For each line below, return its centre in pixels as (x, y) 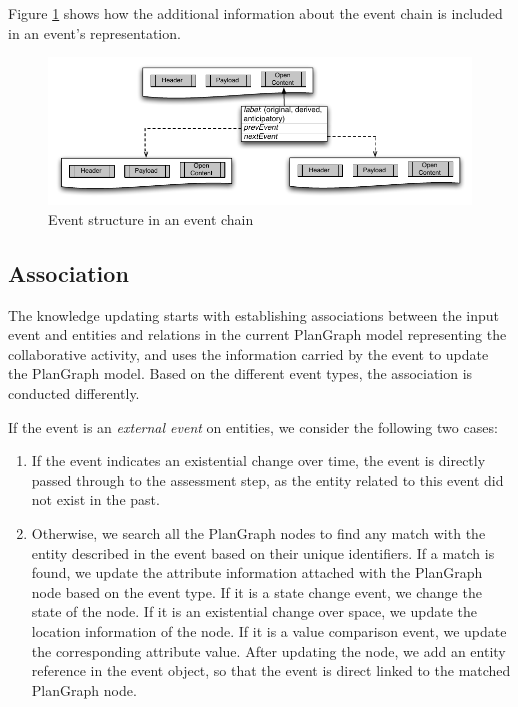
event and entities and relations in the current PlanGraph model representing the (257, 334)
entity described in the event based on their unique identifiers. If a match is (263, 552)
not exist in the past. (95, 499)
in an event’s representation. (94, 32)
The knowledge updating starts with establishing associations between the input (253, 314)
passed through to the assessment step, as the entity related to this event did (267, 479)
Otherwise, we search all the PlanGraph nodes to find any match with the (258, 532)
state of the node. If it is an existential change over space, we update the (254, 611)
